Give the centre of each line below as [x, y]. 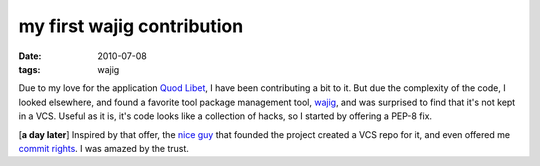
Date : [30, 56]
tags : [29, 69]
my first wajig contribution [131, 26]
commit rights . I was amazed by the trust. [104, 148]
